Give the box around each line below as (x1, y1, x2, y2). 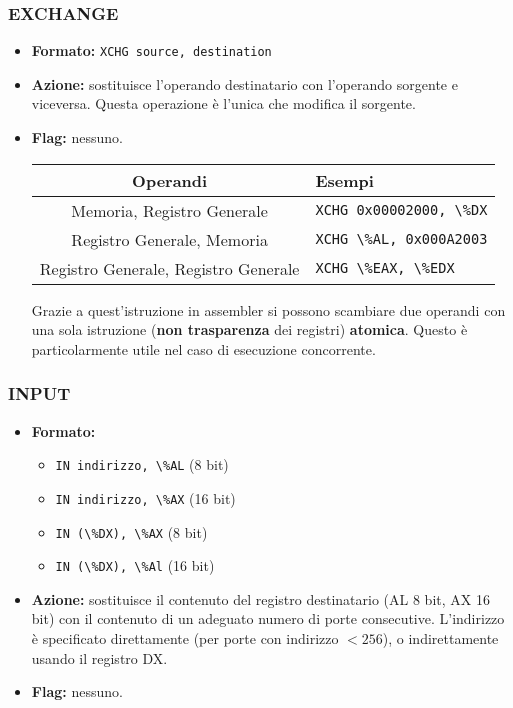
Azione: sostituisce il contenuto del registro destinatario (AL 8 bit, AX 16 (31, 588, 490, 609)
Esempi (315, 168, 374, 192)
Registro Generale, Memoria (71, 227, 268, 251)
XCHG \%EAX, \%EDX (315, 260, 455, 277)
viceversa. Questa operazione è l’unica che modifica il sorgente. (31, 93, 416, 114)
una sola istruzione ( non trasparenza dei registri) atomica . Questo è (31, 319, 468, 340)
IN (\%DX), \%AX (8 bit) (55, 521, 208, 542)
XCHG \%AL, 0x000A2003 (315, 231, 488, 248)
